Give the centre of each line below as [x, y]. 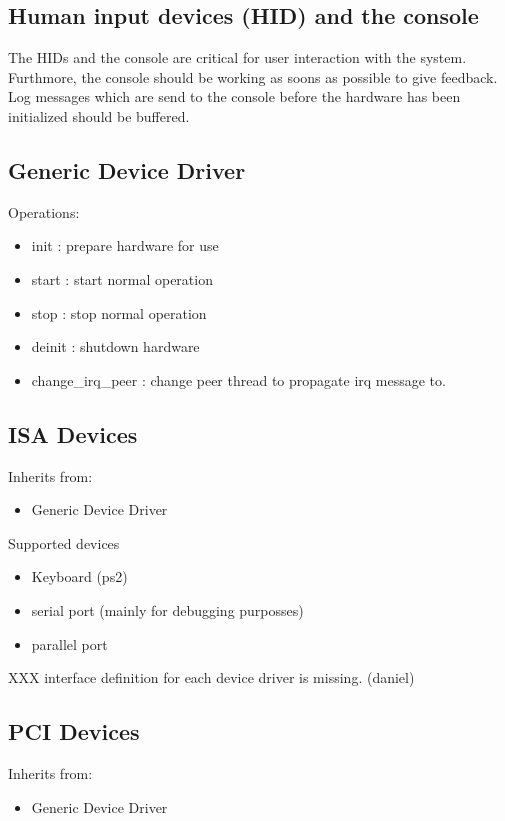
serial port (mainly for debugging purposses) [167, 609]
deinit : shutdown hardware [115, 346]
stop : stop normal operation [119, 312]
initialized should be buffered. [99, 115]
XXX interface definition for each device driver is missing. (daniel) [211, 677]
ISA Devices [73, 433]
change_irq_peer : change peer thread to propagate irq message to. [238, 379]
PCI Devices [74, 731]
